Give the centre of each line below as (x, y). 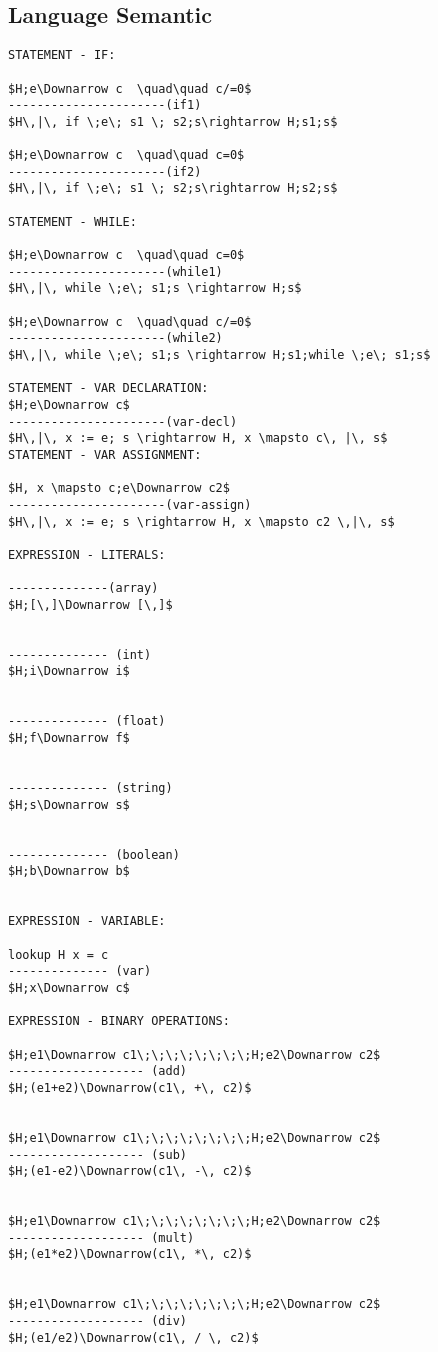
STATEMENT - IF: (62, 55)
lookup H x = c (58, 954)
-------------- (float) (87, 721)
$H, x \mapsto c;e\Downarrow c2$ (119, 488)
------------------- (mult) (101, 1237)
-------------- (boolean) (94, 854)
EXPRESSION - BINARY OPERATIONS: (119, 1021)
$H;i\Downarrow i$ (69, 671)
